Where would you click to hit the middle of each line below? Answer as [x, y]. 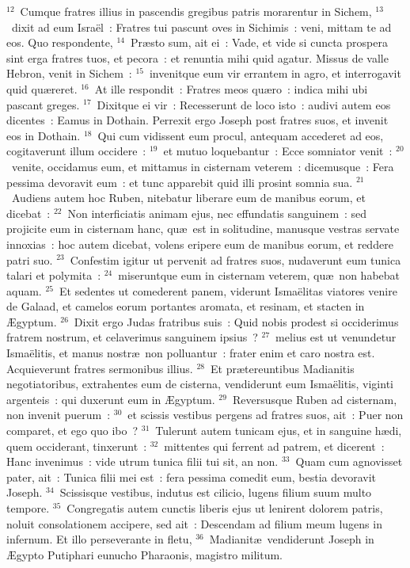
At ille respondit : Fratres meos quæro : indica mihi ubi [231, 88]
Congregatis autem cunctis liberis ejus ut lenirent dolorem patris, [225, 508]
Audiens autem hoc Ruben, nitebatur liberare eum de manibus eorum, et [188, 198]
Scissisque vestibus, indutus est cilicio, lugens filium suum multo [216, 492]
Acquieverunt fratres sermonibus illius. [100, 368]
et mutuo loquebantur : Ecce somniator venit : [278, 151]
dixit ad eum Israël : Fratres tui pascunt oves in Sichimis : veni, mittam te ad [201, 27]
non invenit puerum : [59, 415]
